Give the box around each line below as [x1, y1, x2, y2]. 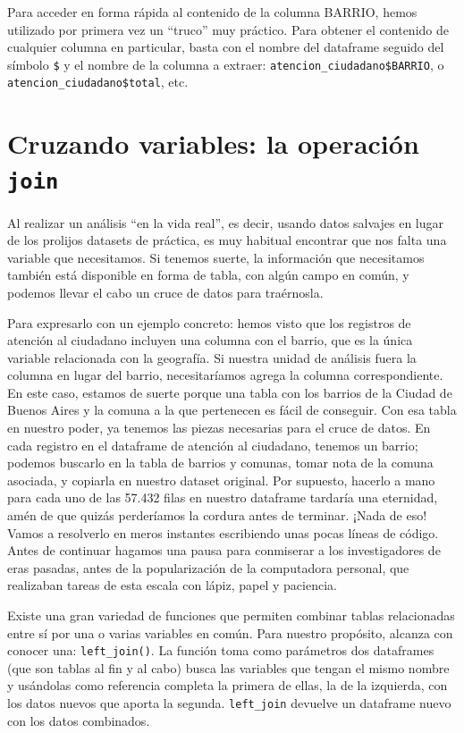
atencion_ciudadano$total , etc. [7, 72, 189, 91]
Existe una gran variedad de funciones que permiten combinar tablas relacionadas [7, 606, 455, 624]
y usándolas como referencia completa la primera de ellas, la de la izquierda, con [7, 676, 448, 695]
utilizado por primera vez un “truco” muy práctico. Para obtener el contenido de [7, 20, 449, 38]
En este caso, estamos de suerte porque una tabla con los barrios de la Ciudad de [7, 383, 452, 401]
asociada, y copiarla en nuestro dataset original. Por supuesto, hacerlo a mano [7, 470, 435, 489]
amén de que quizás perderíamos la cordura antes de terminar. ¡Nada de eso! [7, 506, 427, 525]
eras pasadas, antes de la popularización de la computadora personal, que [7, 558, 409, 577]
